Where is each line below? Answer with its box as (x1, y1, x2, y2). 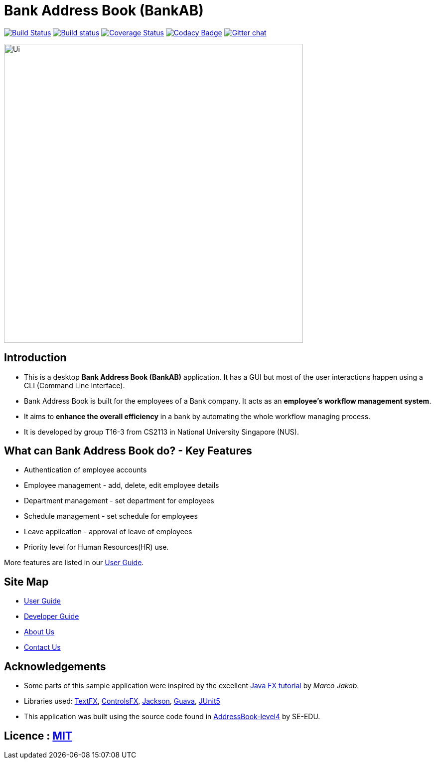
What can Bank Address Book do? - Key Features (4, 445, 252, 458)
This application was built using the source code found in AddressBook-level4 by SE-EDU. (24, 712, 320, 721)
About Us (24, 627, 55, 636)
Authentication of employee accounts (24, 465, 147, 474)
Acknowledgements (4, 660, 106, 673)
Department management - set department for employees (24, 496, 214, 505)
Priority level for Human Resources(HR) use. (24, 543, 169, 552)
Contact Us (24, 643, 61, 652)
